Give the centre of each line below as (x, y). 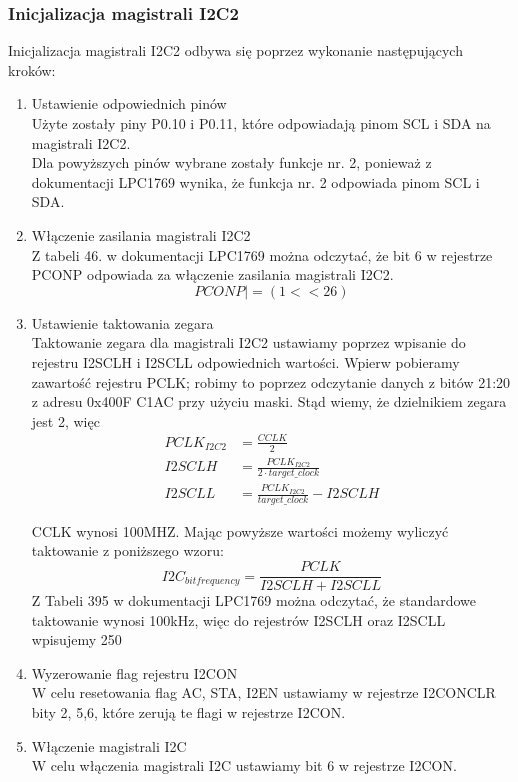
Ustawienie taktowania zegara (122, 322)
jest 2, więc (65, 420)
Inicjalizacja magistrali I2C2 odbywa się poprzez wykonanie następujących (235, 50)
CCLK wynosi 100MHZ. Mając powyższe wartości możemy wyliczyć (240, 530)
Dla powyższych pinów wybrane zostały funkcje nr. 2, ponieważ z (231, 162)
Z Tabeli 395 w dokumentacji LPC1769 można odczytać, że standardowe (253, 600)
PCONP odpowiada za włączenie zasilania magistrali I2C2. (212, 274)
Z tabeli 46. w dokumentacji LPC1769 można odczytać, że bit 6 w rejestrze (262, 254)
